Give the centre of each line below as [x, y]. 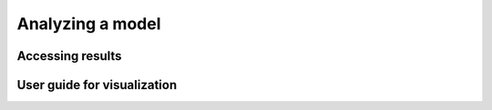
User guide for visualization [97, 85]
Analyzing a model [89, 24]
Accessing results [69, 56]
